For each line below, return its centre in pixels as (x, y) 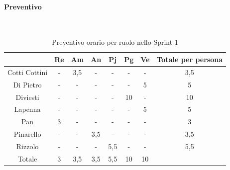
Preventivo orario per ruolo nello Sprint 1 (115, 42)
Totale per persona (190, 59)
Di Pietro (27, 84)
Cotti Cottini (28, 72)
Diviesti (27, 97)
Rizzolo (27, 146)
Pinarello (27, 134)
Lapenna (27, 109)
